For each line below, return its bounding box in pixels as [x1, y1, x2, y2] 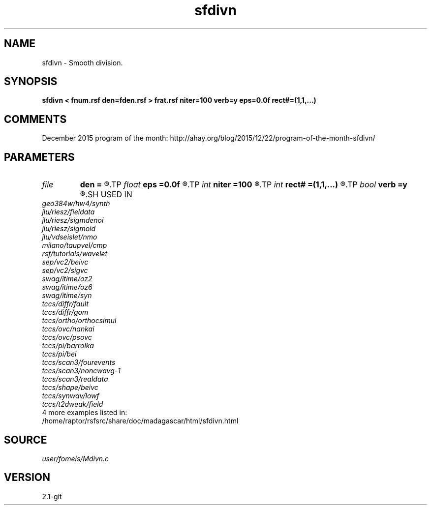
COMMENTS [4, 113, 67, 125]
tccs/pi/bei [42, 350, 77, 359]
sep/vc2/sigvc [42, 266, 88, 275]
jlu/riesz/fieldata [42, 208, 95, 216]
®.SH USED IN [80, 189, 132, 200]
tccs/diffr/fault [42, 299, 89, 308]
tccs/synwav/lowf [42, 391, 99, 400]
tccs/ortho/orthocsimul [42, 316, 117, 325]
